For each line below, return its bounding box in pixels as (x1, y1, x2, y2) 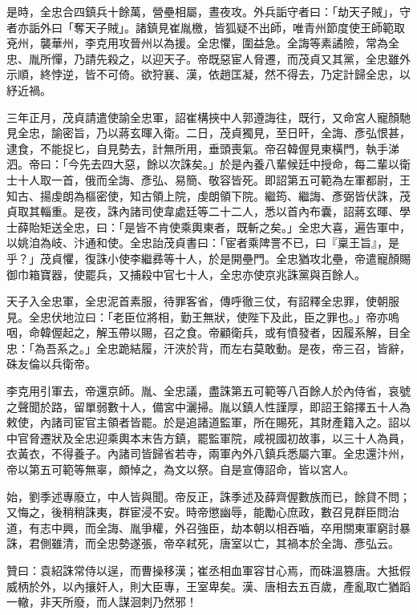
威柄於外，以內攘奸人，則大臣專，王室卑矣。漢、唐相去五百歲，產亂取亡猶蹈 (6, 577, 411, 594)
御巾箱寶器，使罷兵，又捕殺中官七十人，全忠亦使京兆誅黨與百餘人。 (6, 265, 366, 282)
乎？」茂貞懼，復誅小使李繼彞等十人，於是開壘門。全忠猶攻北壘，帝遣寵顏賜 (6, 249, 411, 266)
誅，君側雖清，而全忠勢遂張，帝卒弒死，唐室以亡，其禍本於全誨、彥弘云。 (6, 535, 399, 552)
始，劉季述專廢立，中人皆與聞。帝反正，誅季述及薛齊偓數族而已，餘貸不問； (6, 488, 411, 504)
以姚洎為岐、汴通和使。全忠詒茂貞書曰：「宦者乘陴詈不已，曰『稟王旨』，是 (6, 234, 399, 251)
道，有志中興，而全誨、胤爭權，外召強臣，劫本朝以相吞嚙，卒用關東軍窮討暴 (6, 519, 411, 536)
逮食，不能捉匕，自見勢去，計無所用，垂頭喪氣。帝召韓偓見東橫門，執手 (6, 140, 388, 156)
